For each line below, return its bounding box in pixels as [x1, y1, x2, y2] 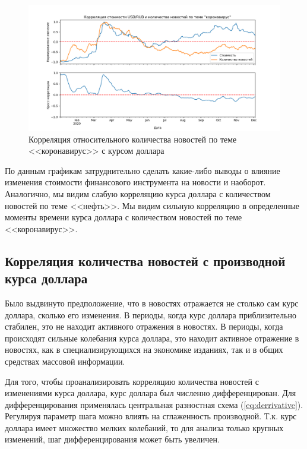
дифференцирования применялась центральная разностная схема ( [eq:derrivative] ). [5, 398, 303, 410]
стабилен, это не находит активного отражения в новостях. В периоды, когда [5, 320, 283, 333]
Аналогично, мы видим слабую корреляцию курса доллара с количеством [5, 187, 271, 200]
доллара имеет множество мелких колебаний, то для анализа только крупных [5, 421, 284, 434]
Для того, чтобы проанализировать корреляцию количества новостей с [5, 375, 259, 387]
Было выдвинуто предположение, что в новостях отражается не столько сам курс [5, 296, 299, 309]
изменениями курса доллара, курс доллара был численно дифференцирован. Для [5, 387, 296, 399]
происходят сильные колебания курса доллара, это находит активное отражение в [5, 331, 299, 344]
